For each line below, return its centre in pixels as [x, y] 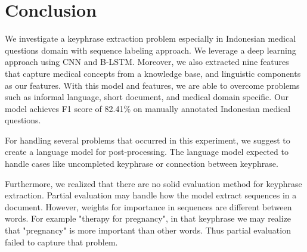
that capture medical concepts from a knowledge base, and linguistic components [153, 73]
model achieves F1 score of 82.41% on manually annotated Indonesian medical [148, 108]
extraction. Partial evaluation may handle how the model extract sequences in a [151, 195]
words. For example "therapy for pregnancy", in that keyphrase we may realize [148, 218]
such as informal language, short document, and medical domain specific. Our [147, 97]
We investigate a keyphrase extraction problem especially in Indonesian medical [151, 38]
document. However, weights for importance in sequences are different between [148, 206]
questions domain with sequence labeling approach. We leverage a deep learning [151, 50]
